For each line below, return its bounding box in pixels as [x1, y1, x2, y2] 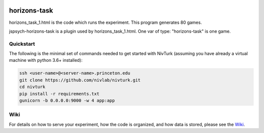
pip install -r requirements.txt [19, 91, 100, 96]
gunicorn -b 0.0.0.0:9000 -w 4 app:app [19, 97, 115, 103]
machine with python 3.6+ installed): [9, 57, 83, 63]
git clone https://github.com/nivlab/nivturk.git [19, 77, 141, 83]
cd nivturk [19, 84, 45, 90]
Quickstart [9, 40, 35, 47]
